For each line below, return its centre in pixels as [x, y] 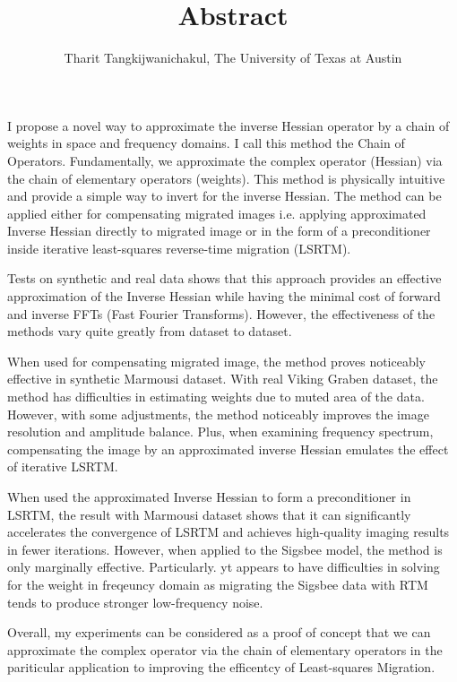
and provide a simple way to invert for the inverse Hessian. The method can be [224, 196]
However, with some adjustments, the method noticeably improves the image [218, 414]
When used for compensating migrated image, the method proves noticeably [217, 361]
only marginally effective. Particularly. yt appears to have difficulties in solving [224, 567]
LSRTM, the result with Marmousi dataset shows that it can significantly [209, 514]
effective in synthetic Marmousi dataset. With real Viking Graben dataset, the [223, 379]
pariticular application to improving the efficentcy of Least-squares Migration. [221, 667]
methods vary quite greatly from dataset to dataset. [150, 331]
